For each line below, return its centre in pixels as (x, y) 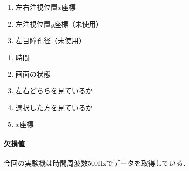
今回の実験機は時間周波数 (46, 162)
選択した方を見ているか (54, 107)
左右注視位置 (37, 7)
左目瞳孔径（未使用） (50, 41)
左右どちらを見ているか (54, 90)
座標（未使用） (78, 24)
